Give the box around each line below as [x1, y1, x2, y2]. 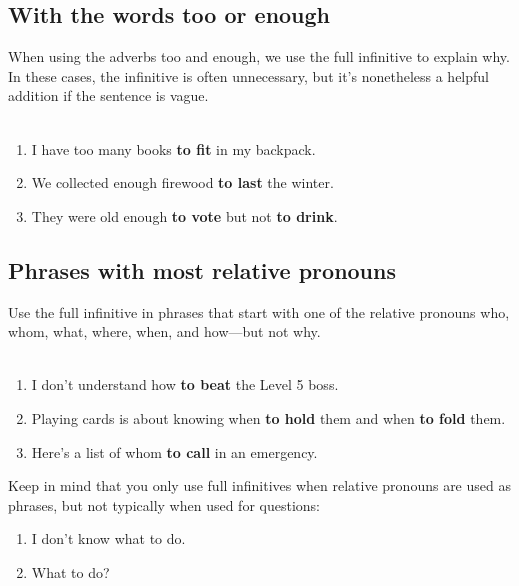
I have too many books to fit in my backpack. [31, 138, 316, 159]
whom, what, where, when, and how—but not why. [8, 321, 321, 342]
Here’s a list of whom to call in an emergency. [31, 441, 318, 462]
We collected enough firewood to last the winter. [31, 172, 334, 193]
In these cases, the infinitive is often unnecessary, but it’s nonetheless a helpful [8, 65, 489, 86]
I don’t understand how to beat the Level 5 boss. [31, 374, 339, 395]
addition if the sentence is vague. [8, 85, 209, 106]
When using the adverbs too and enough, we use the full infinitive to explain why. [8, 46, 510, 67]
